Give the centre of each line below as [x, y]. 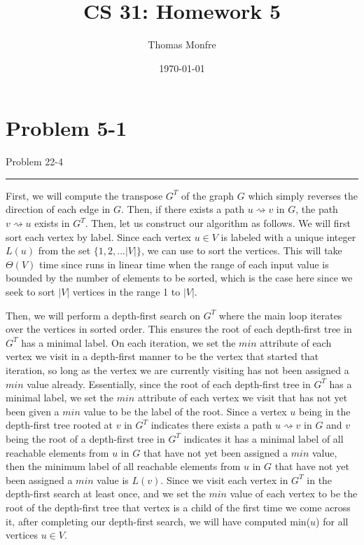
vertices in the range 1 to [126, 291]
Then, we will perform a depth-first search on [103, 315]
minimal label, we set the [60, 398]
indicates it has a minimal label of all [264, 438]
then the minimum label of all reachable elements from [123, 466]
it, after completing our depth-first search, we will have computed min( [158, 521]
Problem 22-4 [34, 161]
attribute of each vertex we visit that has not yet [243, 398]
